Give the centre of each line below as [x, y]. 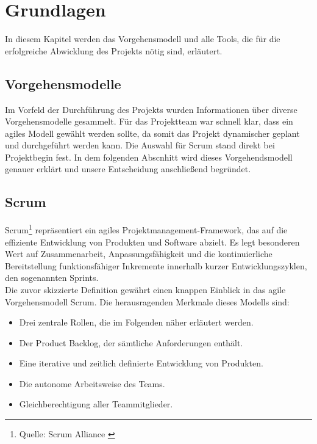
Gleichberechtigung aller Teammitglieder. [96, 404]
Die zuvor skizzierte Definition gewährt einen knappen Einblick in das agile [145, 289]
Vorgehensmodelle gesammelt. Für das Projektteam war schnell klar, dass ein [149, 121]
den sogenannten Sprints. [52, 278]
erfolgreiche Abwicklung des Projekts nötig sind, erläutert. [114, 50]
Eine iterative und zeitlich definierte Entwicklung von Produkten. [141, 363]
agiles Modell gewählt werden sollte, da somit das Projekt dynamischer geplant [152, 133]
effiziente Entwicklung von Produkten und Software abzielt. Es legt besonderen [152, 242]
